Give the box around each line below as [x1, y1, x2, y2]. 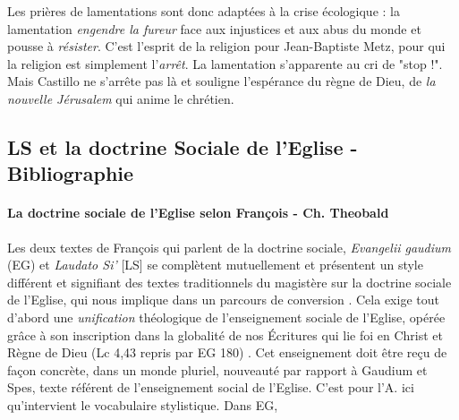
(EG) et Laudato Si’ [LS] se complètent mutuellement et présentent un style [7, 255, 423, 274]
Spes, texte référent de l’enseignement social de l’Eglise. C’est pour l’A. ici [7, 378, 414, 397]
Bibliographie [7, 159, 134, 187]
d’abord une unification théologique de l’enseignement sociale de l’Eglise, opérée [7, 307, 446, 326]
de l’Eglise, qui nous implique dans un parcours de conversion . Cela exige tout [7, 290, 439, 309]
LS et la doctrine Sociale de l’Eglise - [7, 133, 358, 160]
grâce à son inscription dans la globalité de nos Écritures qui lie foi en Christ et [7, 325, 443, 344]
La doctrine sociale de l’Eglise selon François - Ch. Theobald [7, 203, 389, 222]
